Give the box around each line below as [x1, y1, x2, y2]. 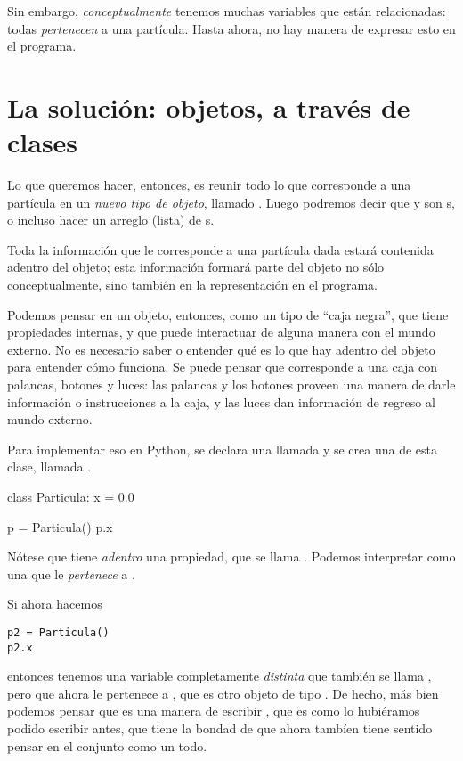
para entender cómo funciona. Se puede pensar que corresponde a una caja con [7, 357, 437, 376]
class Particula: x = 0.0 [7, 487, 134, 505]
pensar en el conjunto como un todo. [7, 736, 207, 755]
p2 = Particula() [7, 626, 110, 639]
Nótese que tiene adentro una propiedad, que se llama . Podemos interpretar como [7, 547, 456, 566]
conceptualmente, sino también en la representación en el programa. [7, 275, 378, 294]
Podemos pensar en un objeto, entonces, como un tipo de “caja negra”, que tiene [7, 305, 449, 323]
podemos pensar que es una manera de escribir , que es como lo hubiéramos [7, 701, 420, 720]
